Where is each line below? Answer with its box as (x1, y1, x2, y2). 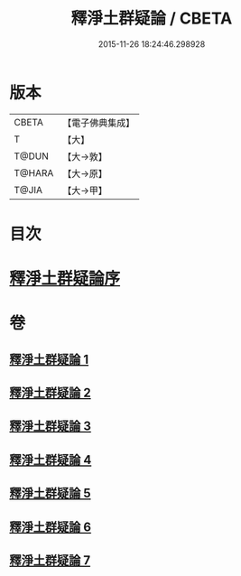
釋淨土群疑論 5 (9, 486, 92, 501)
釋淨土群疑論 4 (9, 452, 92, 468)
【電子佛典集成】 (62, 116, 135, 129)
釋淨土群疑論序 (9, 268, 121, 289)
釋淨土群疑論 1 (9, 351, 89, 367)
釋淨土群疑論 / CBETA (70, 8, 233, 29)
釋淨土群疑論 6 (9, 519, 92, 534)
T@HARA (14, 166, 54, 179)
